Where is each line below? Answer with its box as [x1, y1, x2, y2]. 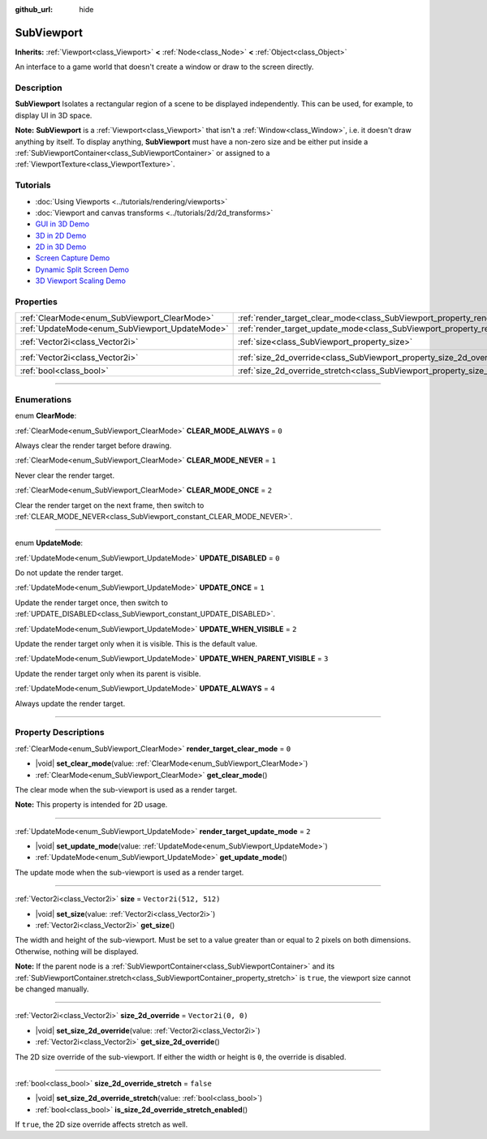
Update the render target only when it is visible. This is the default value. [15, 639, 258, 649]
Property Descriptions [15, 727, 105, 738]
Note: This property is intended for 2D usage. [15, 800, 168, 810]
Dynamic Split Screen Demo [35, 264, 130, 274]
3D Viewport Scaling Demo [35, 276, 126, 286]
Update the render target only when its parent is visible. [15, 668, 201, 678]
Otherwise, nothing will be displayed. [15, 946, 139, 956]
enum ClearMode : [15, 410, 77, 421]
